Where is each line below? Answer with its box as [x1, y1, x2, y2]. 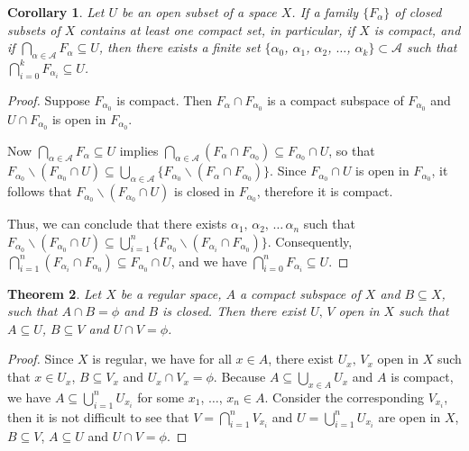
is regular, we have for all [92, 349, 232, 368]
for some [137, 387, 185, 406]
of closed [394, 3, 442, 21]
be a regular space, [120, 284, 222, 302]
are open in [378, 407, 441, 426]
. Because [213, 367, 266, 386]
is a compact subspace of [267, 90, 404, 109]
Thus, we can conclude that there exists [7, 214, 227, 233]
